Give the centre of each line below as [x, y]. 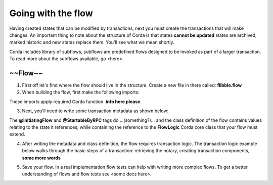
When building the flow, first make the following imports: [81, 92]
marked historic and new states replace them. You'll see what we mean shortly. [92, 42]
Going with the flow [51, 13]
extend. [17, 134]
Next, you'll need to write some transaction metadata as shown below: [95, 111]
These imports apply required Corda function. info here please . [75, 102]
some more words [41, 158]
